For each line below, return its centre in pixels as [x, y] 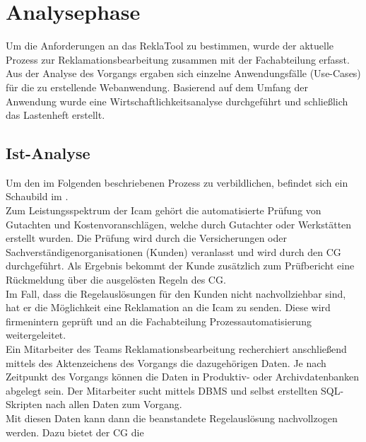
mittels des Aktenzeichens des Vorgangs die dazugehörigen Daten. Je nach [166, 362]
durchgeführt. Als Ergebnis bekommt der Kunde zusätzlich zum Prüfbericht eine [180, 266]
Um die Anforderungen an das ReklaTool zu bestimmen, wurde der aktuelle [170, 46]
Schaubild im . [37, 196]
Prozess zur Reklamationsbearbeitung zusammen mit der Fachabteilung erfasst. [178, 59]
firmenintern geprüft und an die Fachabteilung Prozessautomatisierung [159, 321]
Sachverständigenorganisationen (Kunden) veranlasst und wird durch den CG [173, 251]
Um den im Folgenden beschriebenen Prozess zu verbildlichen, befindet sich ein [177, 182]
